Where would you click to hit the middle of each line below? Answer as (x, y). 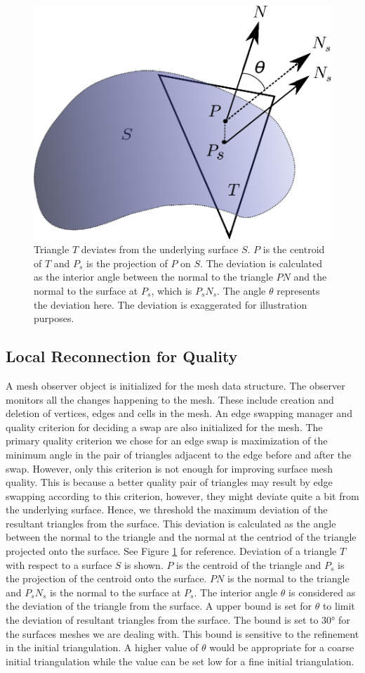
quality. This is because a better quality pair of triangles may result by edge (169, 482)
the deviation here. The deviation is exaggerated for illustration (171, 304)
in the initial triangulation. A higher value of (102, 647)
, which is (172, 290)
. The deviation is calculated (261, 263)
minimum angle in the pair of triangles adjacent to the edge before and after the (179, 454)
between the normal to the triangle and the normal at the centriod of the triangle (181, 537)
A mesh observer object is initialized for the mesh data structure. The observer (175, 385)
